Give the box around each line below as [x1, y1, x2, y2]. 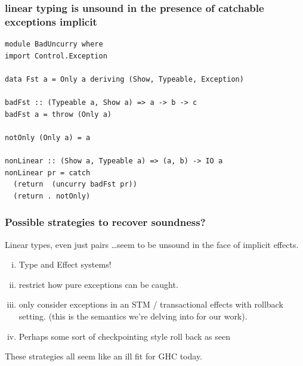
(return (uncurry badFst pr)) [13, 180, 137, 189]
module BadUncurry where [5, 40, 103, 49]
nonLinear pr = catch [5, 168, 91, 177]
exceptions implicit [5, 14, 97, 29]
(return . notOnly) [13, 191, 91, 200]
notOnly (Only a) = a [5, 133, 91, 142]
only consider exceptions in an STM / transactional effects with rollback [18, 298, 283, 311]
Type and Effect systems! [18, 258, 112, 271]
